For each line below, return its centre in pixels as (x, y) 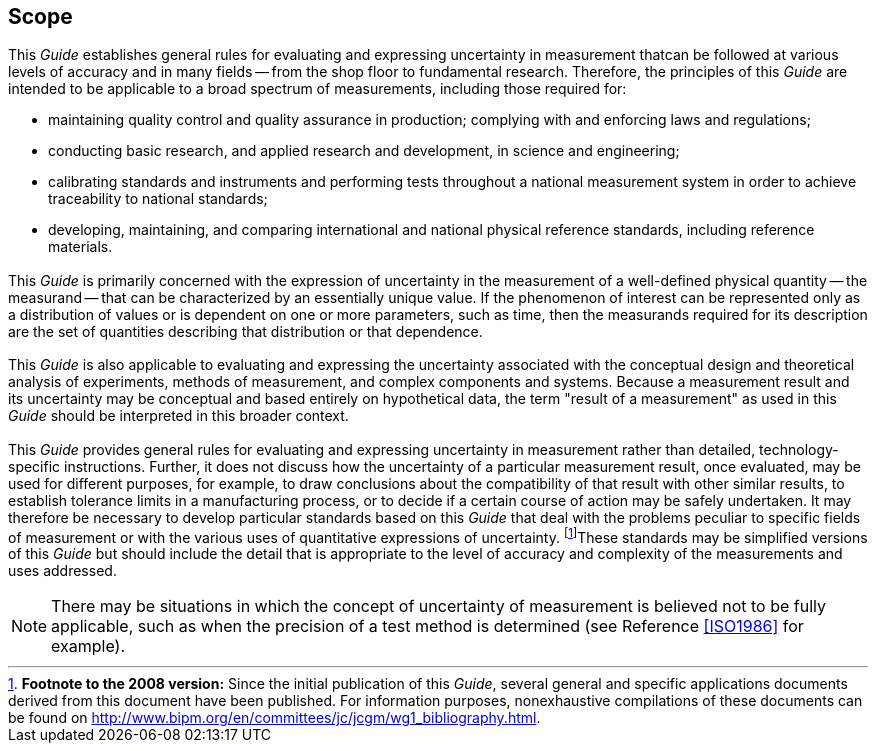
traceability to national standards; (158, 199)
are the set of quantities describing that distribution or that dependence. (245, 331)
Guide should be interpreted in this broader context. (178, 416)
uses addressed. (62, 571)
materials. (80, 247)
